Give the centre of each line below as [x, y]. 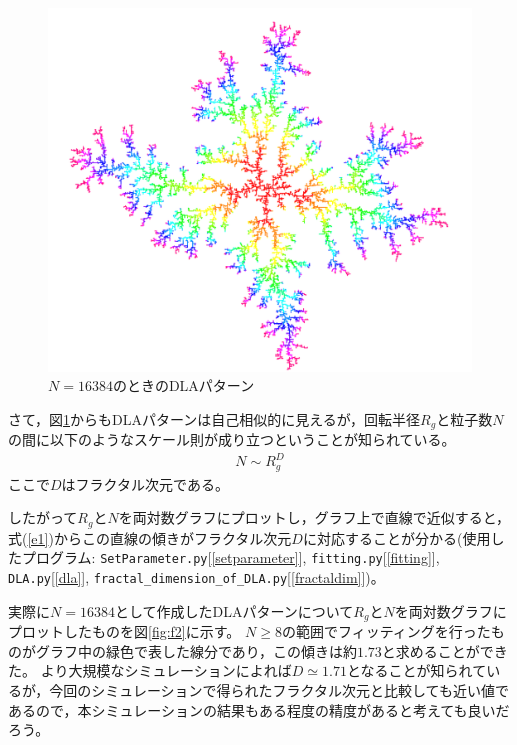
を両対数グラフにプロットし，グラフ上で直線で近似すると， [314, 517]
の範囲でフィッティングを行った [386, 631]
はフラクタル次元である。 [145, 483]
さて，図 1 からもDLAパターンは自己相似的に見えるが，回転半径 [214, 418]
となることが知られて [416, 670]
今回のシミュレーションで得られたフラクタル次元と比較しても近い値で [279, 689]
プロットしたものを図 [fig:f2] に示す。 [124, 631]
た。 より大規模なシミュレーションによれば [150, 670]
